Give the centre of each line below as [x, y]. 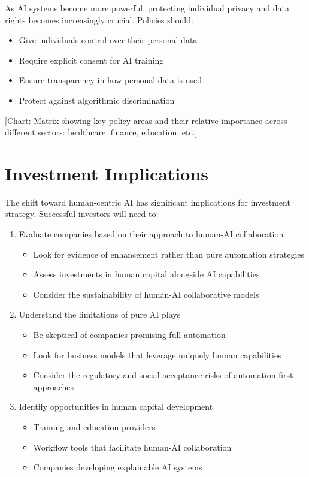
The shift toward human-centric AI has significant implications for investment [148, 202]
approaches [53, 386]
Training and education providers [94, 427]
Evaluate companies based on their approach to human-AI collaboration [151, 234]
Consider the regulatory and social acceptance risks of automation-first [163, 375]
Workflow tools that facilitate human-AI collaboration [132, 447]
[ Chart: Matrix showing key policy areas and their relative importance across [146, 120]
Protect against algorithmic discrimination [97, 100]
